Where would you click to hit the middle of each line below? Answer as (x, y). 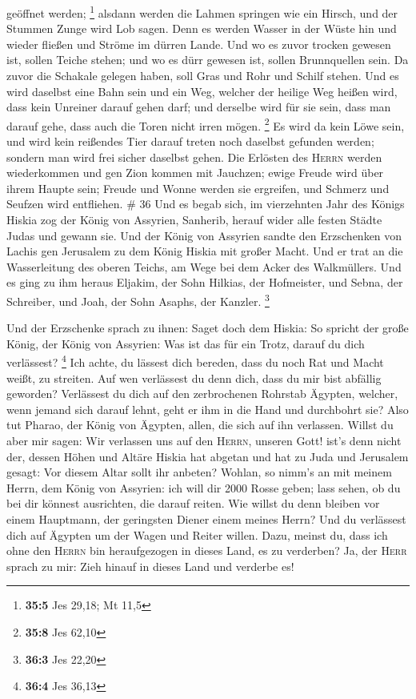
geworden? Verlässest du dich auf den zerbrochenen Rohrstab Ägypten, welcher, (202, 394)
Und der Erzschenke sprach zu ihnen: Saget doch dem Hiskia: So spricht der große (208, 328)
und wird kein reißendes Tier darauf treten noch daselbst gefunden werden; (190, 141)
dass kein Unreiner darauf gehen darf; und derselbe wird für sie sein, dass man (199, 107)
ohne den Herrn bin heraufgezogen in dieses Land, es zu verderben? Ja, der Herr (207, 550)
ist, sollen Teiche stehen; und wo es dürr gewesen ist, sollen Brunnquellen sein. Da (208, 60)
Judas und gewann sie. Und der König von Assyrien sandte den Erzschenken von (204, 235)
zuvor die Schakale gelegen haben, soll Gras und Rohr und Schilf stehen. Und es (203, 76)
